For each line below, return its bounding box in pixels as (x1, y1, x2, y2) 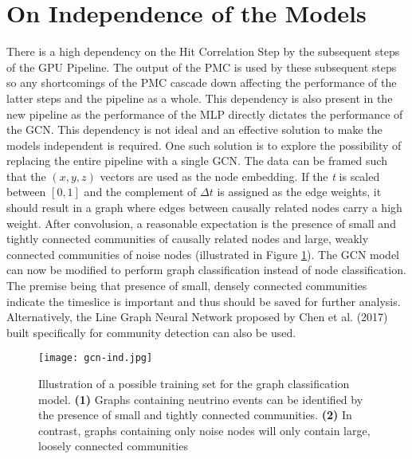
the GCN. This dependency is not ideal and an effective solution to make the (6, 121, 383, 138)
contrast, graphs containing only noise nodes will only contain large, (38, 422, 371, 438)
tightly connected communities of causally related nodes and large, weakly (6, 230, 369, 247)
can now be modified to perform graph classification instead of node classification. (6, 261, 406, 278)
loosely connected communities (38, 437, 188, 454)
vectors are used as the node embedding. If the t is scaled (100, 167, 380, 184)
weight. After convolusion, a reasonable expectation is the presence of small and (6, 214, 396, 231)
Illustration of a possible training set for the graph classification (38, 375, 350, 392)
